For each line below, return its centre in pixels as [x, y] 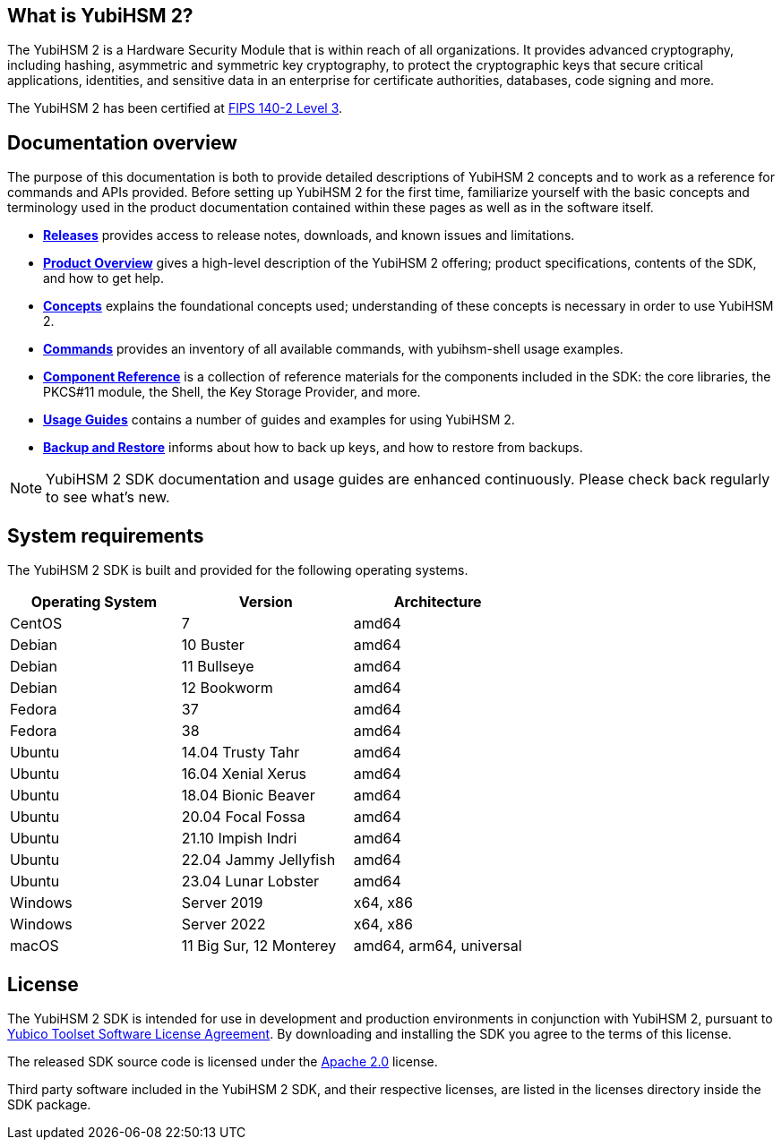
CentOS [36, 624]
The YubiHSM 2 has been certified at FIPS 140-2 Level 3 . [175, 108]
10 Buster [213, 645]
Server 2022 [223, 924]
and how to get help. [103, 278]
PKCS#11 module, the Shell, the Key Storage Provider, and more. [232, 392]
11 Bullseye [218, 667]
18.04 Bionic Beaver [248, 796]
